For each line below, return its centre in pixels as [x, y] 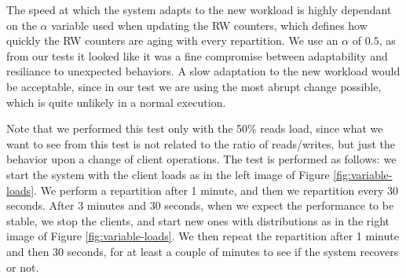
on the [22, 25]
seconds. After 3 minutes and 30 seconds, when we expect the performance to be [200, 205]
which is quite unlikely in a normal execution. [116, 102]
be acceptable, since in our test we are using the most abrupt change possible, [194, 86]
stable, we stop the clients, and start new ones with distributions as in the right [198, 220]
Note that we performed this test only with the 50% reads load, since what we [195, 128]
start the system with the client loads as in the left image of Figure [168, 174]
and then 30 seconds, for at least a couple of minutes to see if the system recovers [203, 251]
